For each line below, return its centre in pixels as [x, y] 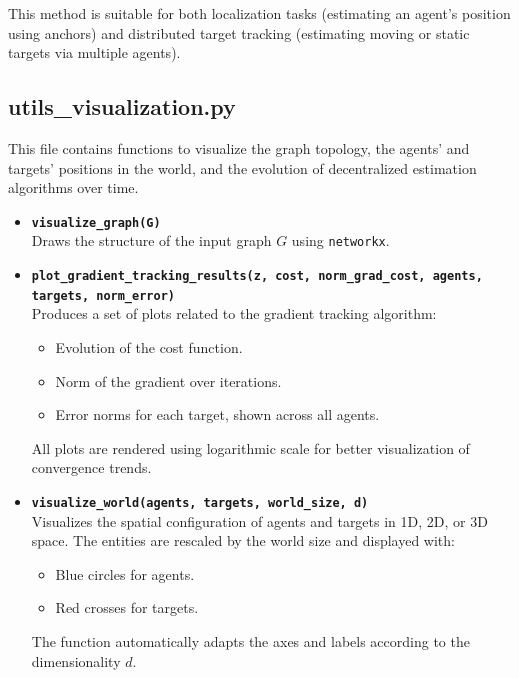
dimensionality [76, 660]
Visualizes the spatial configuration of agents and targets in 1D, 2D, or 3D [259, 520]
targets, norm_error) [103, 295]
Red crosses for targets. [127, 607]
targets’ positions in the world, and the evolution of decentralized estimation [242, 167]
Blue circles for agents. [125, 573]
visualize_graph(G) [96, 222]
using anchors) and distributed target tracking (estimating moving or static [239, 32]
